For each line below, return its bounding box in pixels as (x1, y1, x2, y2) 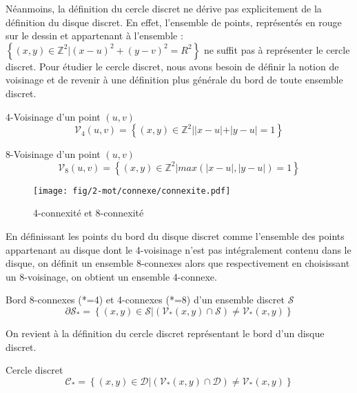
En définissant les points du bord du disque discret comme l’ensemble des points (6, 229, 345, 243)
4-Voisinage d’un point (6, 109, 101, 123)
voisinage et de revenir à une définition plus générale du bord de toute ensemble (6, 72, 343, 87)
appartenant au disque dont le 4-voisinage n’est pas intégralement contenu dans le (6, 242, 351, 256)
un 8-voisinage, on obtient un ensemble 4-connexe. (6, 269, 217, 283)
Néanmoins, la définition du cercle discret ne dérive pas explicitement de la (6, 1, 322, 15)
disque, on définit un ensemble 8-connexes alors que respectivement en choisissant (6, 256, 350, 270)
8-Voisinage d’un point (6, 147, 101, 161)
